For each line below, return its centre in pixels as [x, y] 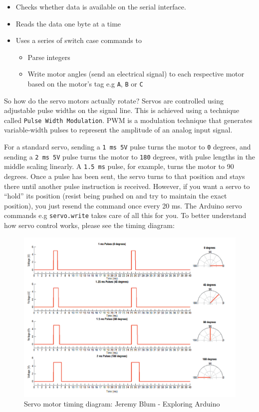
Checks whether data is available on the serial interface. [101, 6]
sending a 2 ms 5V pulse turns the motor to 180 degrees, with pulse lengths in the [130, 156]
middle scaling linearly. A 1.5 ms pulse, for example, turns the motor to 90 [119, 166]
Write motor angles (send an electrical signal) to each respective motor [136, 74]
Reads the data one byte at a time [68, 23]
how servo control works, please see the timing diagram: [89, 225]
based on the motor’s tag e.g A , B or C [85, 83]
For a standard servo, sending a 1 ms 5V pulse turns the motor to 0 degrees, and [128, 147]
